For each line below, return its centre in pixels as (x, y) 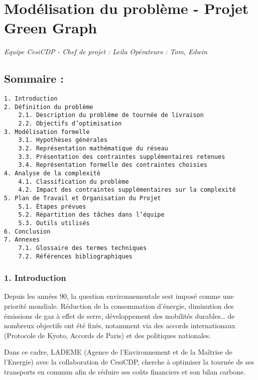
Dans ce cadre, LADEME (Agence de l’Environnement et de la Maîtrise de (118, 352)
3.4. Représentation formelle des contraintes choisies (113, 165)
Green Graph (51, 28)
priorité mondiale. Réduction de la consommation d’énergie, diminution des (119, 306)
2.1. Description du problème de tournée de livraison (111, 115)
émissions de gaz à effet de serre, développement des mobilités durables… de (120, 316)
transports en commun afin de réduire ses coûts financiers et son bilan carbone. (125, 371)
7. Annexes (22, 240)
